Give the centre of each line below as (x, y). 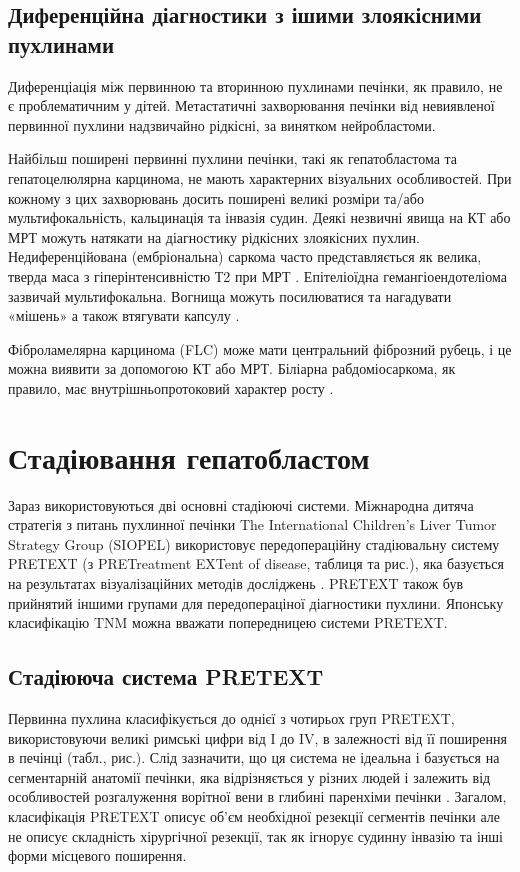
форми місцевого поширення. (97, 855)
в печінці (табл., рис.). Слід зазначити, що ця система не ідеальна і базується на (254, 757)
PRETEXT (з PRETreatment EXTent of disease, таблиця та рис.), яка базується (256, 563)
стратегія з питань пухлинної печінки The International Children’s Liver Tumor (252, 524)
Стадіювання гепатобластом (189, 456)
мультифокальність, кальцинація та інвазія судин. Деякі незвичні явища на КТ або (259, 217)
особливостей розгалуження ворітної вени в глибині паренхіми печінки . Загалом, (257, 796)
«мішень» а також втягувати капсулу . (124, 315)
